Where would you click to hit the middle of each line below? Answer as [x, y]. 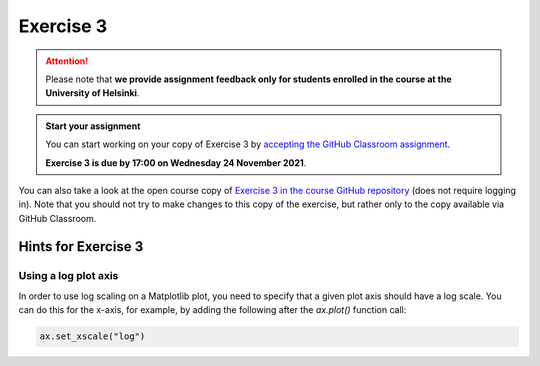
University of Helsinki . [92, 93]
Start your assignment [93, 126]
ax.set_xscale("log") [92, 336]
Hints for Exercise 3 [81, 246]
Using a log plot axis [68, 276]
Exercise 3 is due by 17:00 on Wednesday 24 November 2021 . [176, 162]
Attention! [67, 61]
